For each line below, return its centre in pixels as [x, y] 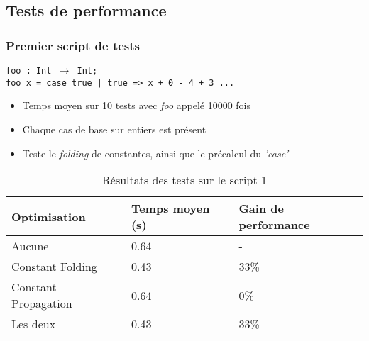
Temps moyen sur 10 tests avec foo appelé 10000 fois [137, 105]
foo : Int [29, 71]
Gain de [261, 208]
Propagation [42, 303]
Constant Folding [54, 267]
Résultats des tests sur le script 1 [184, 180]
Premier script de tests [73, 45]
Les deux [34, 324]
